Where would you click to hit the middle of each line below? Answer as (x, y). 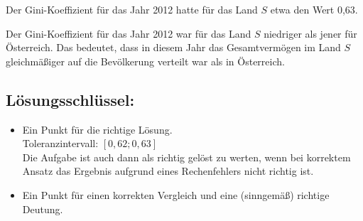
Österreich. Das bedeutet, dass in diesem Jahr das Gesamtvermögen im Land (173, 47)
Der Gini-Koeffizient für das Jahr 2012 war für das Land (129, 33)
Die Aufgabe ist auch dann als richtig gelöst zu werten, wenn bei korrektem (186, 157)
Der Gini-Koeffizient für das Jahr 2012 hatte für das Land (132, 9)
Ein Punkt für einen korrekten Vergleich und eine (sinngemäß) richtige (176, 194)
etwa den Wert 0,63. (314, 9)
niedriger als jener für (310, 33)
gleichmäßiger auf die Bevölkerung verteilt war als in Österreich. (145, 61)
